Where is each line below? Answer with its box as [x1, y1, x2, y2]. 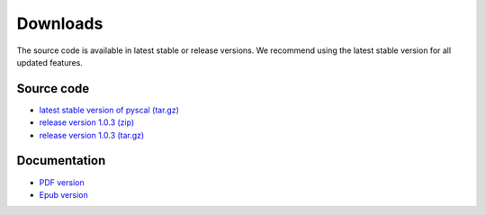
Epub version [39, 189, 89, 200]
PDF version [39, 176, 85, 188]
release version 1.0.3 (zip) [39, 117, 135, 128]
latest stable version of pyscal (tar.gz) [39, 104, 180, 115]
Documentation [16, 153, 106, 168]
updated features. [16, 57, 83, 67]
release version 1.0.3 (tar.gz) [39, 130, 145, 140]
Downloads [16, 13, 103, 33]
